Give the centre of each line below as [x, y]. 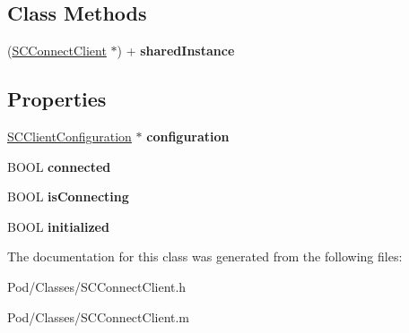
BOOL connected [59, 166]
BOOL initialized [58, 226]
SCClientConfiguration [70, 136]
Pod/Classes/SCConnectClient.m [99, 316]
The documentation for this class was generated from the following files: [205, 256]
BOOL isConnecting [68, 196]
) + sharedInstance [176, 51]
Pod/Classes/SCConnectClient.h [97, 286]
